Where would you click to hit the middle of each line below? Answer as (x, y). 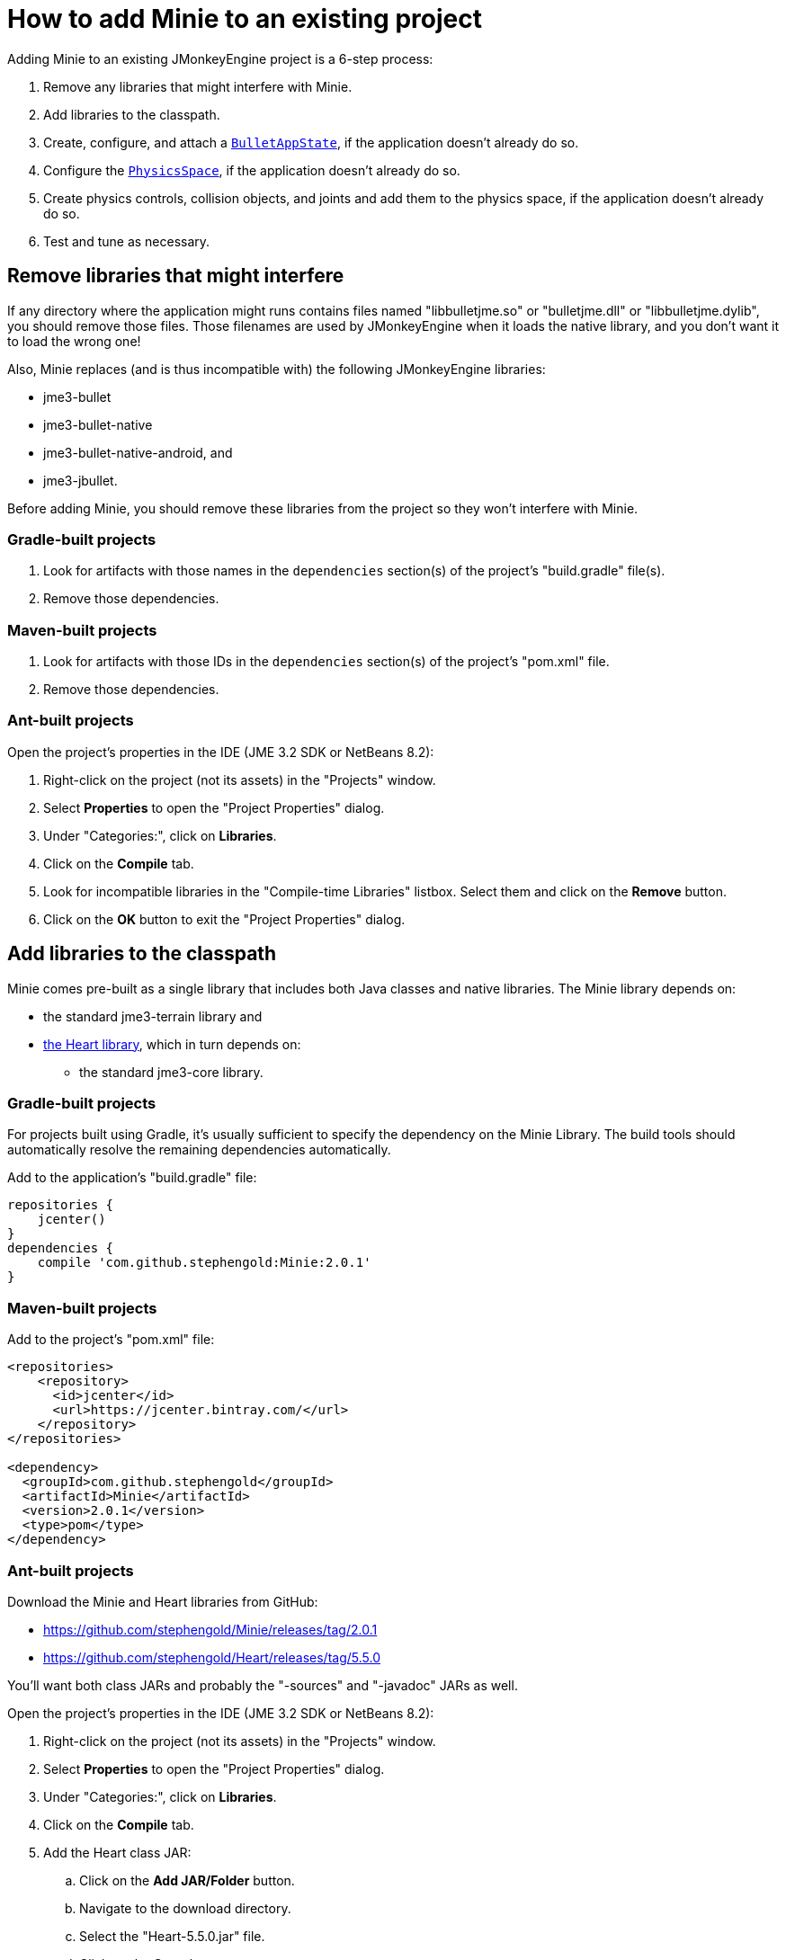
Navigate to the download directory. (185, 1908)
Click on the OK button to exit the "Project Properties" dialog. (224, 919)
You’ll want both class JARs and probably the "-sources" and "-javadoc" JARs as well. (263, 1685)
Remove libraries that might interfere (176, 276)
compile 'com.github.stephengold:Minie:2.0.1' (204, 1263)
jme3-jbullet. (80, 480)
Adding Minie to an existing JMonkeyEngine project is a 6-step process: (220, 58)
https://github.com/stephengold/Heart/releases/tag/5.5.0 (212, 1657)
